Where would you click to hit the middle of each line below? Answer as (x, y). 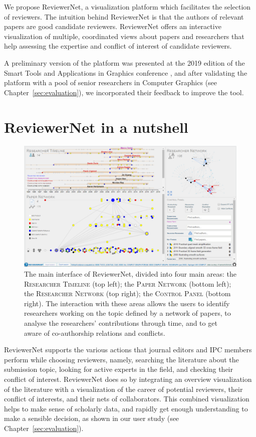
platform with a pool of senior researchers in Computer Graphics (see (111, 82)
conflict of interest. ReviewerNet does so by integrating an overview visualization (128, 379)
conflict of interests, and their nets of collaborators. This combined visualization (127, 399)
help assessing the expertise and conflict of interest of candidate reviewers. (118, 46)
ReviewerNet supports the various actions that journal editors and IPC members (128, 350)
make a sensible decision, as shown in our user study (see (92, 418)
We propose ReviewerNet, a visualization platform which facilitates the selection (127, 7)
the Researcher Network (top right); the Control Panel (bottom (127, 293)
